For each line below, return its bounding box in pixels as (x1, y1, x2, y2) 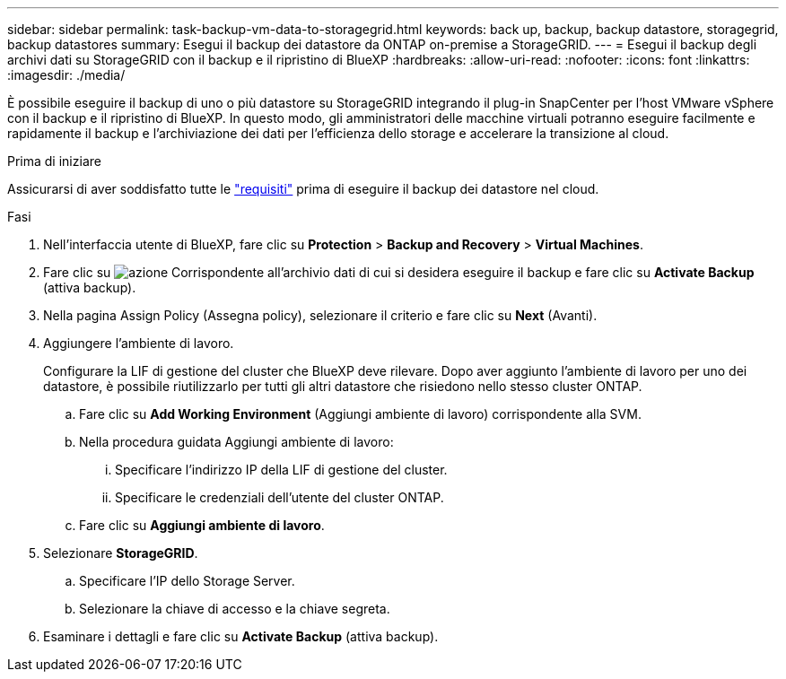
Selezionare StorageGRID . (43, 545, 198, 561)
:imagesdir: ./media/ (7, 67, 126, 83)
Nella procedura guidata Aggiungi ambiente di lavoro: (79, 434, 394, 449)
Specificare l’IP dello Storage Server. (79, 573, 295, 588)
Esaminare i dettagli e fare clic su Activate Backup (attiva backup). (43, 629, 439, 644)
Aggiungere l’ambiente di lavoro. (43, 335, 234, 351)
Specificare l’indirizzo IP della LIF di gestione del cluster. (115, 462, 448, 477)
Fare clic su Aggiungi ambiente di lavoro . (79, 518, 325, 533)
